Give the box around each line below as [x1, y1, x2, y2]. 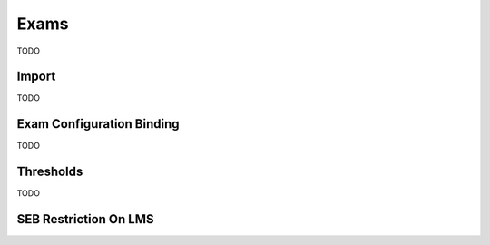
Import [16, 69, 56, 84]
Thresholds [16, 164, 83, 180]
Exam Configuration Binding [16, 116, 180, 132]
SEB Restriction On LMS [16, 211, 154, 227]
